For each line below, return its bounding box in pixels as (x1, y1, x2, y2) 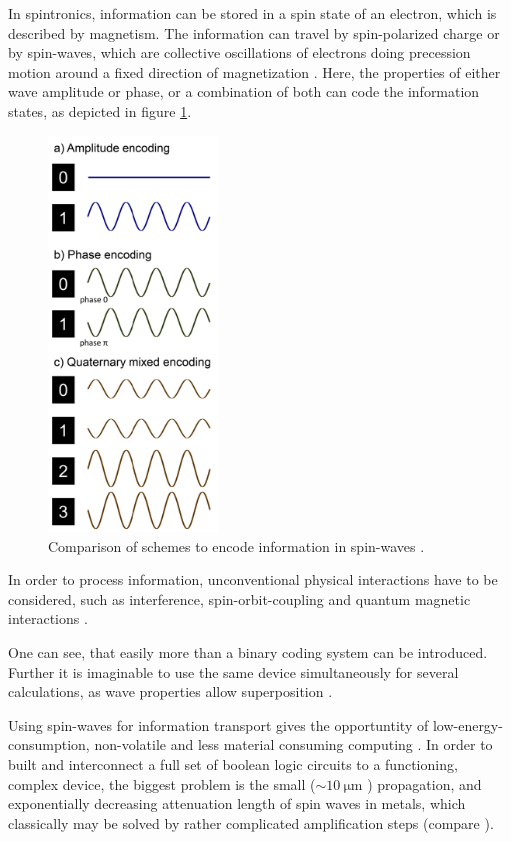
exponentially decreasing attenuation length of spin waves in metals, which (8, 793, 466, 814)
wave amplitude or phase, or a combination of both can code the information (8, 81, 480, 102)
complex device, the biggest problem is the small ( (8, 773, 316, 794)
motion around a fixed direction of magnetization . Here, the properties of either (8, 61, 501, 82)
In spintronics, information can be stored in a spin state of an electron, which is (8, 3, 497, 23)
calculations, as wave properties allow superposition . (8, 681, 333, 702)
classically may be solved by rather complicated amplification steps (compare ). (8, 812, 494, 833)
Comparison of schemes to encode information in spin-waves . (48, 535, 425, 556)
